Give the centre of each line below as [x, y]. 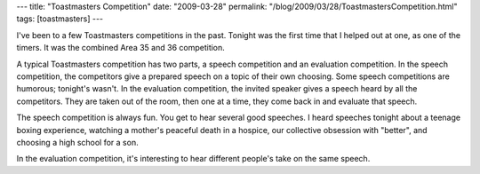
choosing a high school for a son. [77, 142]
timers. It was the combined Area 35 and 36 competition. [121, 48]
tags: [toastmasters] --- [60, 19]
